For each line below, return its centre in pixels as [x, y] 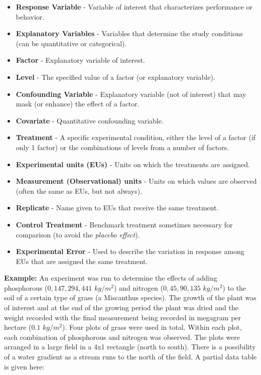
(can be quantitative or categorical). [71, 43]
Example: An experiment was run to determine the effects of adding [111, 278]
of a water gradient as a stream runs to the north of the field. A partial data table [130, 357]
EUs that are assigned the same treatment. [82, 261]
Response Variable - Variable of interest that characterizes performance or [134, 7]
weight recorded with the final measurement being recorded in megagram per [123, 317]
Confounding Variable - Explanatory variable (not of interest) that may [131, 94]
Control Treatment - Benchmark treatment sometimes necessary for [124, 224]
